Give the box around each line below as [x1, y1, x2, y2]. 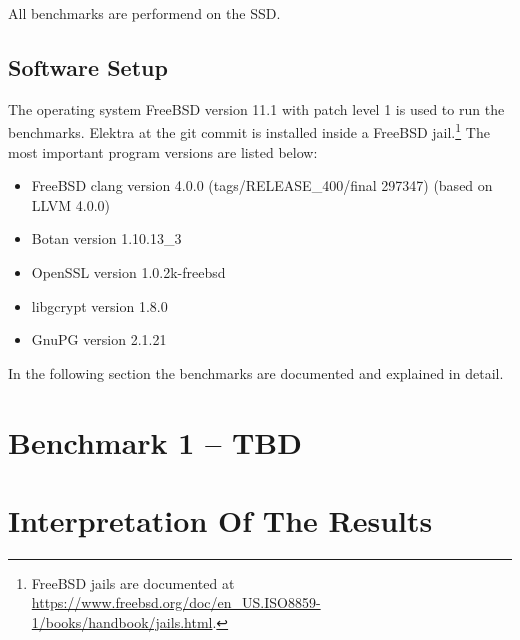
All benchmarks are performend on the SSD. [8, 3, 281, 23]
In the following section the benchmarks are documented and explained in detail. [8, 362, 504, 383]
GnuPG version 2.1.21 [31, 329, 167, 350]
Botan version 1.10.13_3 [31, 228, 182, 249]
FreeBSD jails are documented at [31, 572, 235, 593]
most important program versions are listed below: [8, 141, 318, 162]
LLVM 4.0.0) [31, 194, 110, 215]
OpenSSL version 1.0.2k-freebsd [31, 262, 226, 283]
